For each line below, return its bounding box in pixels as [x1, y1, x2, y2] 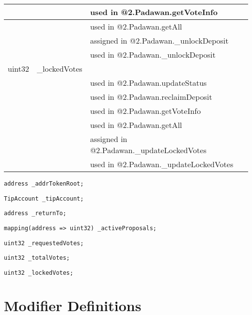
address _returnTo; [4, 210, 66, 217]
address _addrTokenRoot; [4, 180, 84, 187]
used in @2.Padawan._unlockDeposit [90, 49, 216, 60]
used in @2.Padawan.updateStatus [90, 77, 207, 88]
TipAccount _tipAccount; [4, 195, 84, 202]
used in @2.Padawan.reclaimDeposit [90, 91, 212, 102]
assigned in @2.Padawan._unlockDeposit [90, 35, 229, 46]
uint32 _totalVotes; [4, 254, 70, 262]
